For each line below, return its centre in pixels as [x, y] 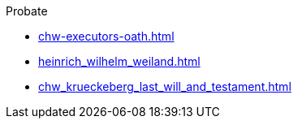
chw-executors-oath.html [106, 36]
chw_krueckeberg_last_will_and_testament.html [165, 86]
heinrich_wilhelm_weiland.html [119, 61]
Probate [27, 11]
